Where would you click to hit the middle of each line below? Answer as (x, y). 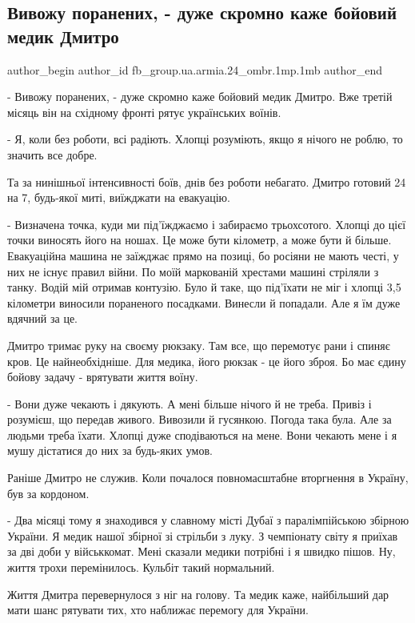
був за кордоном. (48, 493)
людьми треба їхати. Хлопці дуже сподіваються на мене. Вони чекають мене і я (202, 434)
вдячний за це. (43, 318)
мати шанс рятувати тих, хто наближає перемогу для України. (158, 610)
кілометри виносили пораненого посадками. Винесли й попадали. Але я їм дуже (204, 302)
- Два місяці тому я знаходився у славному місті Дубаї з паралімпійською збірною (208, 520)
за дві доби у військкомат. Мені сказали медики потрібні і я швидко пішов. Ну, (202, 551)
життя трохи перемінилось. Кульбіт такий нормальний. (141, 567)
